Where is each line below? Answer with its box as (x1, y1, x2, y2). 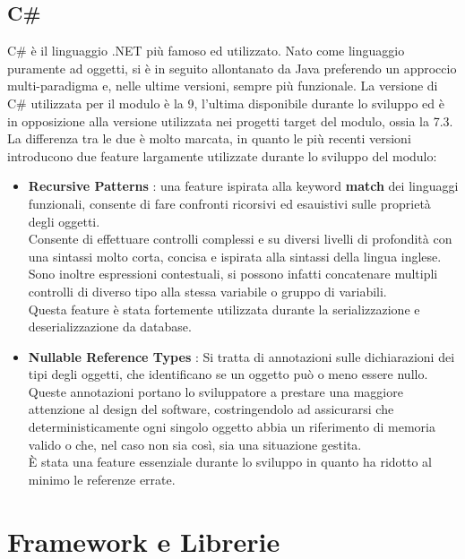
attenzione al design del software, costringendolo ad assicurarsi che (28, 400, 394, 418)
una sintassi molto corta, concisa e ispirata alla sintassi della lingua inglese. (28, 246, 442, 265)
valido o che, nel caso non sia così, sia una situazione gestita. (28, 434, 362, 453)
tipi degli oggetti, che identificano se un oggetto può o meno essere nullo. (28, 365, 428, 383)
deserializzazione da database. (28, 317, 192, 336)
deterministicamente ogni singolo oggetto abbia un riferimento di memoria (28, 417, 435, 436)
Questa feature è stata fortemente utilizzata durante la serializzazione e (28, 299, 420, 318)
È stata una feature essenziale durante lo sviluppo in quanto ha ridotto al (28, 452, 433, 471)
